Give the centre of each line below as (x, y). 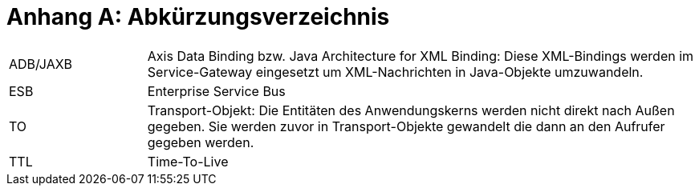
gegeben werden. (201, 142)
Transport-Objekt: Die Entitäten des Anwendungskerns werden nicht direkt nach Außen (411, 110)
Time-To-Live (188, 161)
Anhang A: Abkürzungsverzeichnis (198, 17)
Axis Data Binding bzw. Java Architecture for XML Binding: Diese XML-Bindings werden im (421, 56)
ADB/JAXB (41, 64)
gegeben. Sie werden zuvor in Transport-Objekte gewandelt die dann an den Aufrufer (406, 126)
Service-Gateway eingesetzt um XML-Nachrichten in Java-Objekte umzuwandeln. (395, 72)
